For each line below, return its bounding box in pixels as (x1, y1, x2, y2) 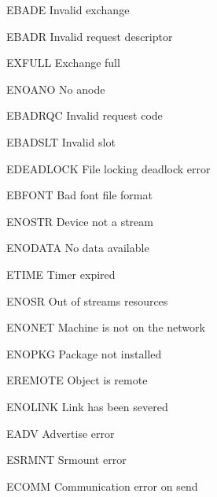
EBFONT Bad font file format (6, 187, 153, 203)
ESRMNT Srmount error (6, 451, 127, 468)
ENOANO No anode (6, 80, 105, 97)
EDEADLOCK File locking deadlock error (6, 160, 211, 176)
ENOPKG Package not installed (6, 345, 162, 362)
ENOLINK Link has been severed (6, 398, 168, 414)
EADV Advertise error (6, 425, 115, 441)
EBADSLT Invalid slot (6, 133, 116, 150)
